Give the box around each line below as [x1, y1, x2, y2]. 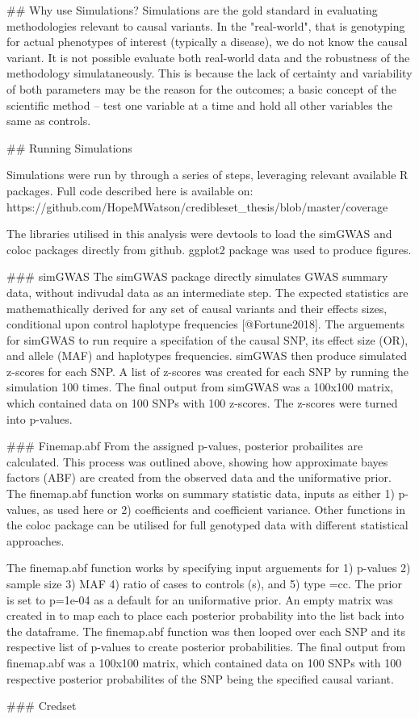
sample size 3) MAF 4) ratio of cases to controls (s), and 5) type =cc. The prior [6, 575, 402, 592]
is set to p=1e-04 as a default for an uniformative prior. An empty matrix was [6, 591, 393, 608]
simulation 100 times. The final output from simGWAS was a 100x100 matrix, [6, 378, 394, 395]
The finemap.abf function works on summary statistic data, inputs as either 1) [6, 485, 395, 502]
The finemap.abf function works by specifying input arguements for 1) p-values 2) [6, 559, 411, 576]
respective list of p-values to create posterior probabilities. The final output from [6, 638, 406, 655]
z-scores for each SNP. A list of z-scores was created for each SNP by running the [6, 362, 409, 379]
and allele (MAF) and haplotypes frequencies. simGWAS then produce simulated [6, 347, 408, 364]
